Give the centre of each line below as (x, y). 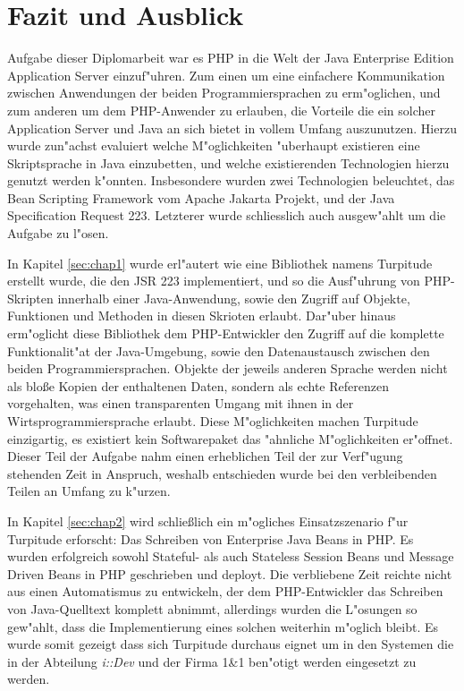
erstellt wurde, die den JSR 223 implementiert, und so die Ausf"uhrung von (214, 281)
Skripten (30, 298)
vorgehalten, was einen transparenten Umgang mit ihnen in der (181, 403)
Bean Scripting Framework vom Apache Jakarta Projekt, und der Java (201, 197)
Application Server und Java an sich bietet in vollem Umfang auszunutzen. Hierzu (232, 128)
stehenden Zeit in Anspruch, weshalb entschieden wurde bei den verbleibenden (222, 473)
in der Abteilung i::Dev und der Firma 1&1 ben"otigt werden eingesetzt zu (212, 661)
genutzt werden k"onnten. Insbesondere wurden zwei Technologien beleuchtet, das (231, 180)
